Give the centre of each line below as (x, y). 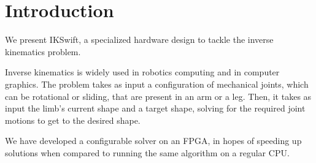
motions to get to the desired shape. (73, 120)
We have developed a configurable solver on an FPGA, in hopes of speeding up (153, 141)
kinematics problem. (43, 51)
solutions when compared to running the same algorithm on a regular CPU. (147, 152)
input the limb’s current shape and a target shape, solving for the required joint (155, 108)
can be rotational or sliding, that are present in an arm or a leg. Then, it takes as (158, 96)
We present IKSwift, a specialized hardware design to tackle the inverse (139, 40)
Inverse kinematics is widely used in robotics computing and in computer (142, 72)
